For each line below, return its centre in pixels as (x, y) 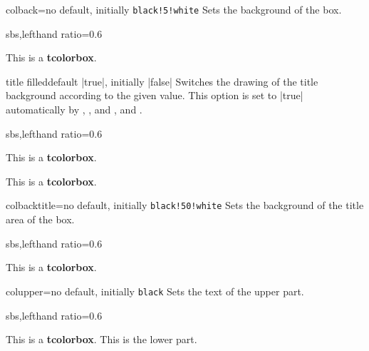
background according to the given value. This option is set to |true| (155, 95)
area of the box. (40, 219)
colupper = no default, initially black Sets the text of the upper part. (155, 291)
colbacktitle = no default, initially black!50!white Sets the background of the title (185, 205)
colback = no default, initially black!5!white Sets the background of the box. (174, 9)
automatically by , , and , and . (74, 110)
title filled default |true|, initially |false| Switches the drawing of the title (162, 81)
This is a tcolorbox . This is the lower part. (102, 339)
